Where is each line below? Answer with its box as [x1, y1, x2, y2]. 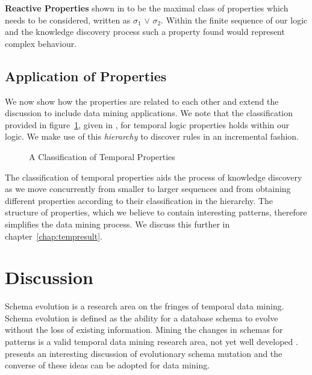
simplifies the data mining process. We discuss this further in [5, 217, 230, 230]
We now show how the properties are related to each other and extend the [5, 95, 279, 107]
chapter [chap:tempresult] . [5, 229, 102, 242]
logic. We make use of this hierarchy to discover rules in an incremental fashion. [5, 130, 299, 143]
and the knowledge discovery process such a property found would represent [5, 25, 285, 38]
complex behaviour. [5, 37, 77, 49]
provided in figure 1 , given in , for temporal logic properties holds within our [5, 118, 290, 131]
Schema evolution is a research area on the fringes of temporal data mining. [5, 300, 284, 312]
